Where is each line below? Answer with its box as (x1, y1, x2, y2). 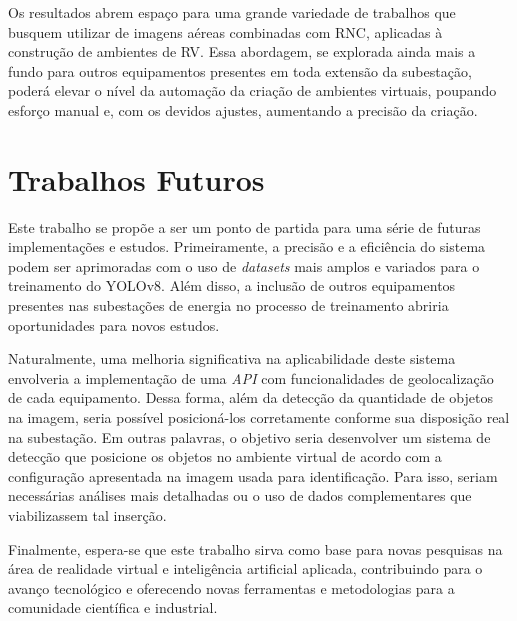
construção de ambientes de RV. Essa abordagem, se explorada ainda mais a (8, 41, 476, 62)
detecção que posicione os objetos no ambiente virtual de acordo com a (8, 446, 442, 467)
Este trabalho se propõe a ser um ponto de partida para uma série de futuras (8, 216, 481, 237)
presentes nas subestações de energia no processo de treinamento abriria (8, 295, 449, 316)
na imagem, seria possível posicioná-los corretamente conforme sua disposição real (8, 407, 510, 428)
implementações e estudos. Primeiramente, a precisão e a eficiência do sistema (8, 236, 486, 257)
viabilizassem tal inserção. (8, 505, 167, 525)
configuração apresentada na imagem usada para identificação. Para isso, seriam (8, 465, 498, 486)
